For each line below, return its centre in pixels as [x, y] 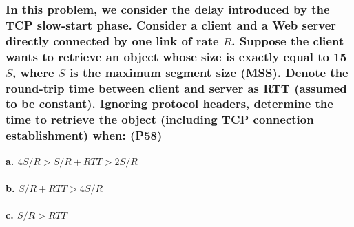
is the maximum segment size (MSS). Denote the [209, 72]
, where [33, 72]
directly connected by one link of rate [112, 40]
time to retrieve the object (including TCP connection [160, 119]
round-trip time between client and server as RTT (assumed [176, 88]
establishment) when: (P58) [84, 135]
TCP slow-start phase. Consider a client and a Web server [171, 24]
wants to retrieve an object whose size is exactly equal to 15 [176, 56]
